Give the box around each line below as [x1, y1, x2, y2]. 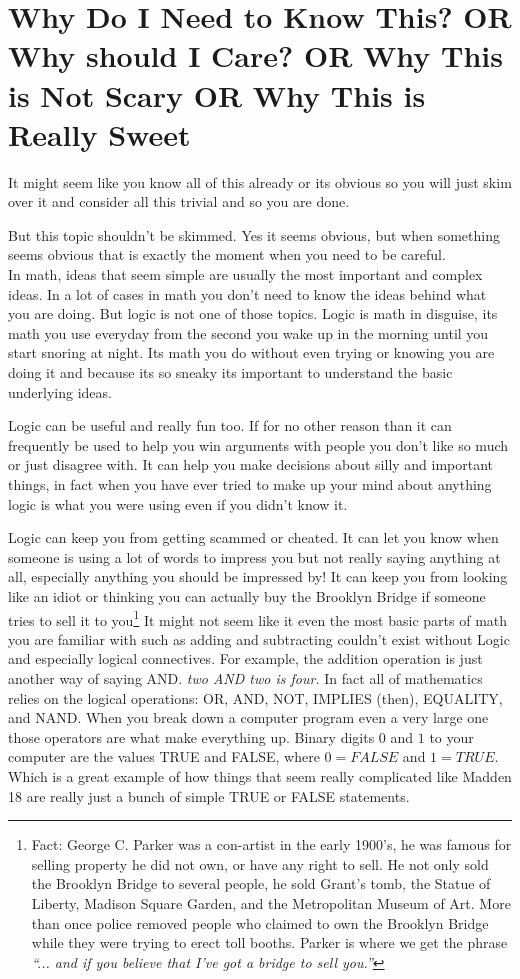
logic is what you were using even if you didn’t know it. [8, 493, 348, 514]
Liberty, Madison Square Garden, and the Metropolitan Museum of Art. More [31, 892, 511, 913]
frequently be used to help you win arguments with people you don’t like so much [8, 434, 509, 455]
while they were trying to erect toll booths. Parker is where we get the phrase [31, 932, 508, 953]
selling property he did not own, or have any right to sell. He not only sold [31, 853, 489, 874]
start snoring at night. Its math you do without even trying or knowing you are [8, 342, 495, 363]
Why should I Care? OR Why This [8, 35, 503, 76]
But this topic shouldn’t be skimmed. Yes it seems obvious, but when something [8, 224, 500, 245]
